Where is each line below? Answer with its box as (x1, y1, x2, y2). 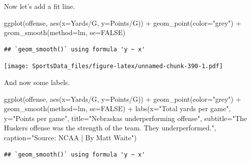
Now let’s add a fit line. (4, 1, 75, 11)
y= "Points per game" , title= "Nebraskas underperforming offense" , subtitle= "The (4, 113, 247, 123)
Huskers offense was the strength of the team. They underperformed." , (4, 122, 216, 133)
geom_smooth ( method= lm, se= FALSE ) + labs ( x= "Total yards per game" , (4, 103, 231, 114)
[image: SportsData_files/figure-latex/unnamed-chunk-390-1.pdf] (4, 63, 223, 70)
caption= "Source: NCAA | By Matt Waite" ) (4, 132, 137, 142)
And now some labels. (4, 77, 70, 87)
